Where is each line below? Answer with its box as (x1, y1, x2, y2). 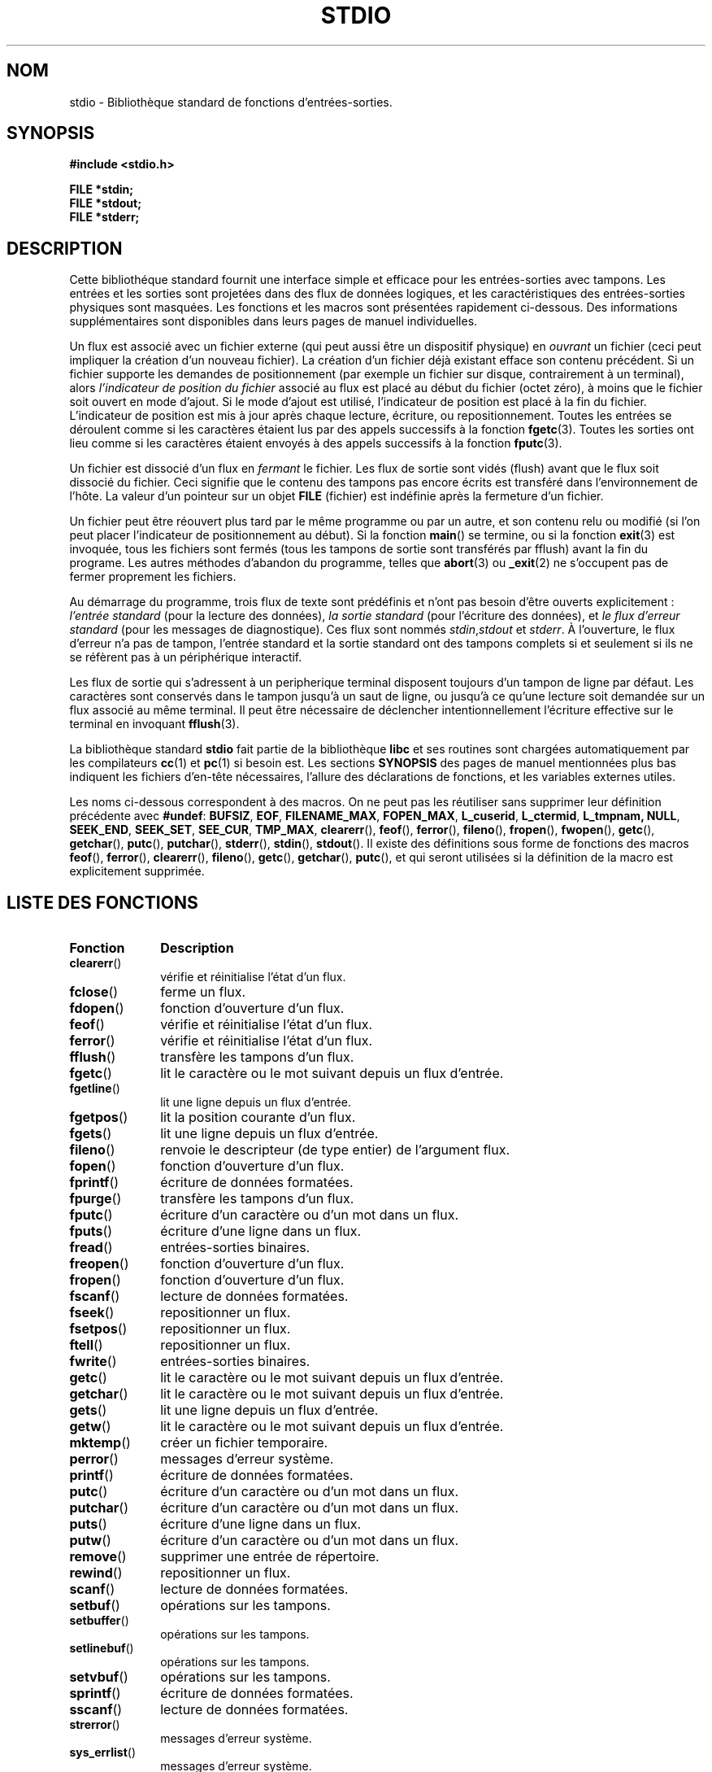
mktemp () (69, 1434, 131, 1451)
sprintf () (69, 1685, 121, 1702)
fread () (69, 1239, 113, 1256)
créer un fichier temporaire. (160, 1434, 328, 1451)
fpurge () (69, 1190, 122, 1207)
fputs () (69, 1223, 113, 1240)
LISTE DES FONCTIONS (7, 892, 198, 913)
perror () (69, 1451, 119, 1468)
